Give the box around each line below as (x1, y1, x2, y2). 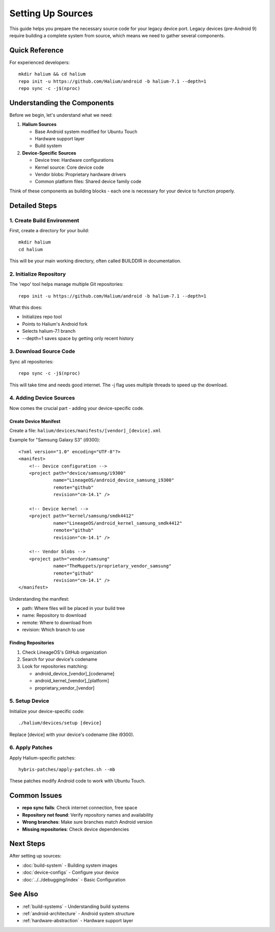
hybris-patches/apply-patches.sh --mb (18, 767, 116, 773)
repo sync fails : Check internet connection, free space (22, 804, 137, 811)
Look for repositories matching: (22, 664, 88, 670)
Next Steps (9, 840, 45, 848)
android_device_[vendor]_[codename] (35, 670, 115, 676)
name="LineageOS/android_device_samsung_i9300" (53, 477, 174, 483)
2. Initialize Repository (9, 271, 66, 278)
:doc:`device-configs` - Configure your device (22, 869, 119, 875)
